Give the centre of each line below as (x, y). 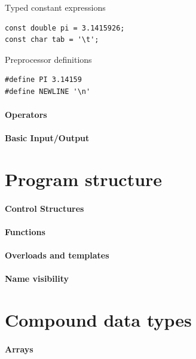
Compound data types (98, 320)
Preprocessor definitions (48, 59)
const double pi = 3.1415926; (65, 28)
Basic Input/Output (47, 138)
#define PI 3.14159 (43, 80)
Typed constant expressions (55, 7)
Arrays (19, 349)
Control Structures (45, 208)
